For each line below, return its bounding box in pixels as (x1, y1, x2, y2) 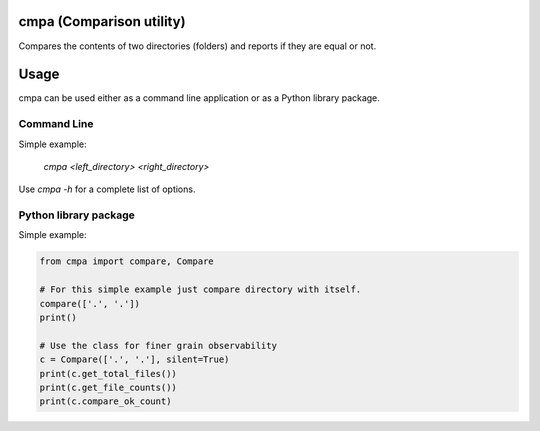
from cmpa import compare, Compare (39, 256, 214, 267)
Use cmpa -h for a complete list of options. (18, 183, 196, 195)
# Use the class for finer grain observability (39, 340, 277, 351)
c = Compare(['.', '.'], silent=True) (39, 354, 230, 365)
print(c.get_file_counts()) (39, 381, 177, 393)
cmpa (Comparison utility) (18, 13, 186, 30)
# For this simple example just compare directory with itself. (39, 284, 362, 295)
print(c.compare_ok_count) (39, 396, 172, 407)
